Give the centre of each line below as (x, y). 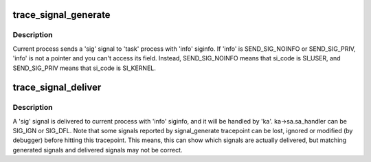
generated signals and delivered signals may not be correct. (98, 150)
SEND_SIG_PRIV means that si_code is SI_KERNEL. (84, 68)
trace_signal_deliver (57, 88)
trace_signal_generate (61, 15)
